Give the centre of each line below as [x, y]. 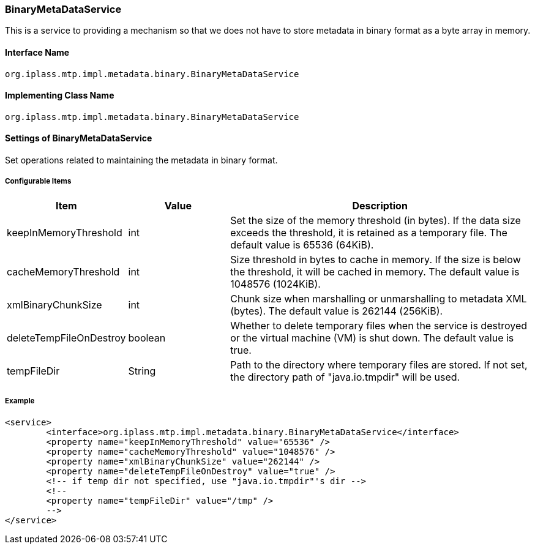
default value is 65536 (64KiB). [302, 245]
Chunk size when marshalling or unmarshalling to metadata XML [379, 298]
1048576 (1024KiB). [275, 284]
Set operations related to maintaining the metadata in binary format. [141, 160]
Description [380, 205]
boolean [147, 338]
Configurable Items [38, 181]
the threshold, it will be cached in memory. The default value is [375, 271]
